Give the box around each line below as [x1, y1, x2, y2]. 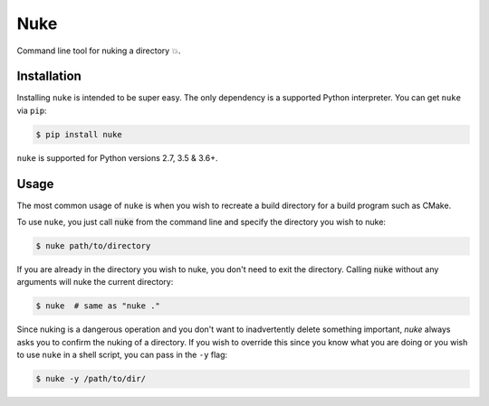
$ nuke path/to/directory [35, 241, 151, 251]
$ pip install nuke [35, 129, 122, 139]
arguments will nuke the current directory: [16, 277, 174, 288]
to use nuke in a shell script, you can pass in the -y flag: [16, 349, 228, 361]
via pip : [16, 105, 47, 116]
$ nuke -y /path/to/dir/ [35, 373, 147, 384]
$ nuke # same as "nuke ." [35, 301, 160, 311]
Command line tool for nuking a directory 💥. [16, 45, 181, 56]
